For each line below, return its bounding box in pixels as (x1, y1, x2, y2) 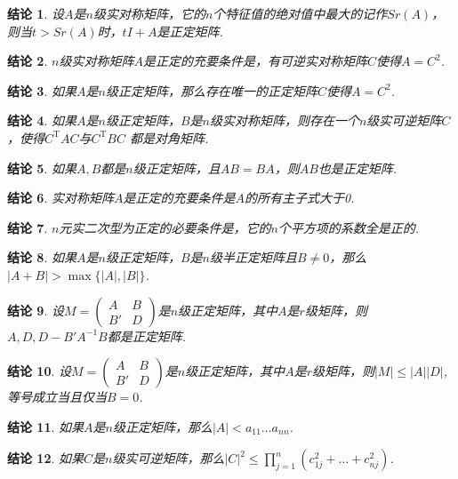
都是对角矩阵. (129, 128, 209, 147)
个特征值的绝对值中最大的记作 (213, 4, 388, 22)
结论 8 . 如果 (7, 248, 76, 267)
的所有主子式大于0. (244, 188, 355, 207)
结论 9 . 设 (7, 300, 64, 319)
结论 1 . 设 (7, 4, 64, 22)
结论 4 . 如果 (7, 111, 76, 130)
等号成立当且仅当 (7, 387, 107, 406)
